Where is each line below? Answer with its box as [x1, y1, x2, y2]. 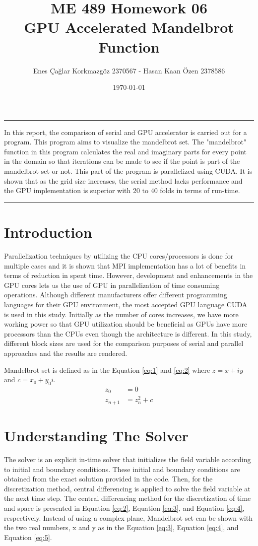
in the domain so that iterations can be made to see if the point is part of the [4, 156, 240, 166]
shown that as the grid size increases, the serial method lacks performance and [4, 175, 243, 186]
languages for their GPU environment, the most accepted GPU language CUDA [4, 299, 248, 309]
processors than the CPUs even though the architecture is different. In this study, [4, 328, 252, 339]
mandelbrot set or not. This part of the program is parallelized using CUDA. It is [4, 166, 253, 176]
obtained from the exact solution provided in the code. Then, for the [4, 474, 213, 484]
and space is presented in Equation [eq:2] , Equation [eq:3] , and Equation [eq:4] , [4, 503, 245, 513]
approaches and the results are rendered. [4, 347, 128, 358]
